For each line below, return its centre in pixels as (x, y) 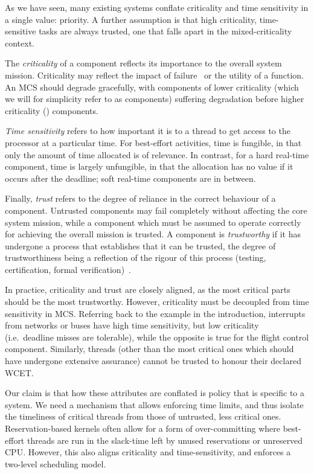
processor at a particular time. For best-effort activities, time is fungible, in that (153, 142)
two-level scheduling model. (56, 463)
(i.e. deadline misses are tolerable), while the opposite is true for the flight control (157, 337)
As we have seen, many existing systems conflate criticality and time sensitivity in (157, 7)
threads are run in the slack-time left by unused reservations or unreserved (165, 440)
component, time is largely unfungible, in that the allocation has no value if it (149, 166)
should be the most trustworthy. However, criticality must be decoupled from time (157, 302)
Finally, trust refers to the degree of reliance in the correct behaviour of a (140, 198)
